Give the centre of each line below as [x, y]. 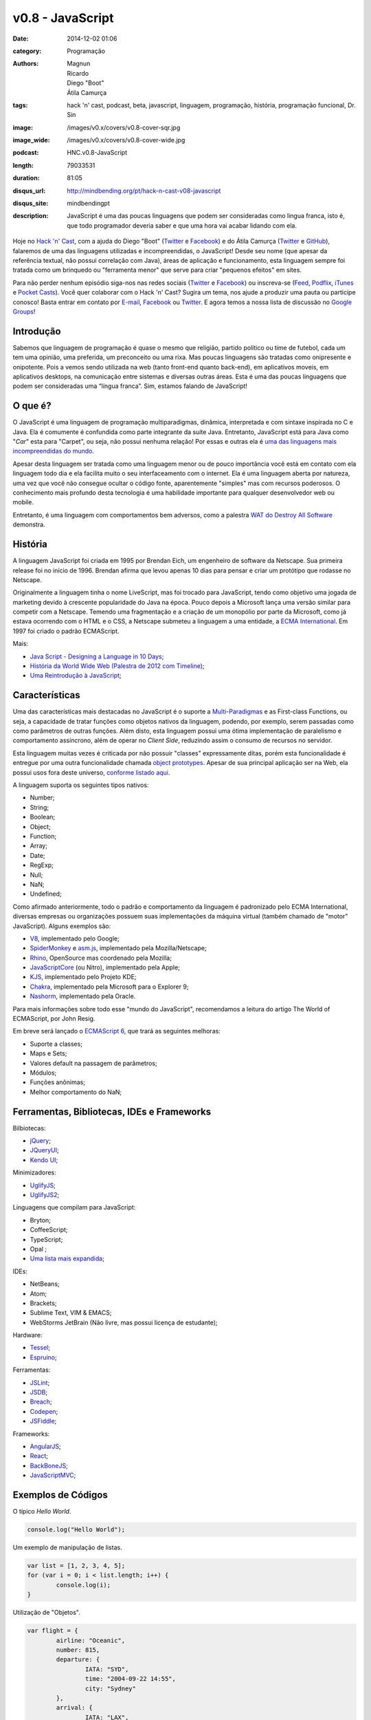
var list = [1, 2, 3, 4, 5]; [76, 1566]
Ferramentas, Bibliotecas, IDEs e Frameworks [112, 1111]
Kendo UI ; [44, 1160]
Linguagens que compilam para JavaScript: [74, 1207]
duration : [26, 178]
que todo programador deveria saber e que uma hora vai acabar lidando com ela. [182, 225]
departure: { [78, 1659]
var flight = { [53, 1631]
